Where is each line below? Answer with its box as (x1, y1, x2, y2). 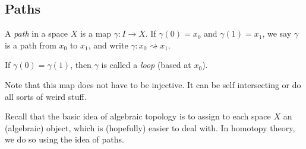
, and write (88, 38, 128, 51)
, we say (262, 27, 292, 40)
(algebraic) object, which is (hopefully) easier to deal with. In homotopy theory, (5, 121, 295, 134)
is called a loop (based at (101, 59, 191, 71)
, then (70, 59, 92, 71)
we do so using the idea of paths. (5, 133, 124, 145)
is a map (80, 27, 112, 40)
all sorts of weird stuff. (5, 90, 87, 102)
